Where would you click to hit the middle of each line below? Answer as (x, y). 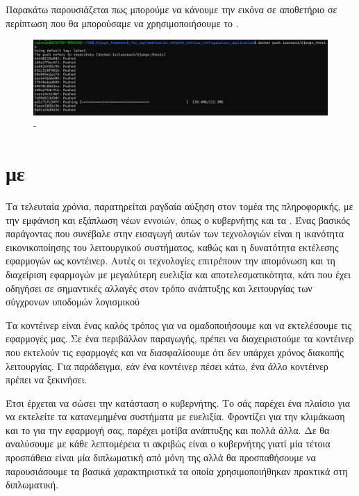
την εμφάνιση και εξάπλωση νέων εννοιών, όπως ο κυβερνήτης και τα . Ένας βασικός (178, 219)
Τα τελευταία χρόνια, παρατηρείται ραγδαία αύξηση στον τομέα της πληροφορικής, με (179, 206)
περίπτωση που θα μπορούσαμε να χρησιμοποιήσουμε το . (122, 23)
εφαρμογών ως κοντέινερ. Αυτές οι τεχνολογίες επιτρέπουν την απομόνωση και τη (170, 261)
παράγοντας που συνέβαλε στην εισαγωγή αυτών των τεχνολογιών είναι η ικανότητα (175, 233)
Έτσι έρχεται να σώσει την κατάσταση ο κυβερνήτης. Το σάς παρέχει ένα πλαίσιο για (178, 402)
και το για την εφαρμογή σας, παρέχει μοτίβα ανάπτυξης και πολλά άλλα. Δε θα (168, 430)
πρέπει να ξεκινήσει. (47, 379)
